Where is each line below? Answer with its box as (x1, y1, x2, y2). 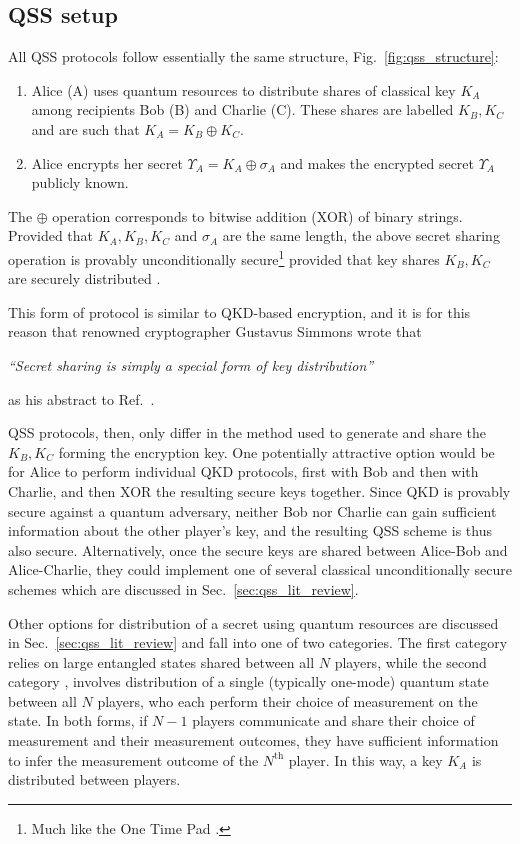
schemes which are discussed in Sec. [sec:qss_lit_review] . (8, 578, 359, 599)
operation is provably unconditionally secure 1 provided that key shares (8, 245, 440, 269)
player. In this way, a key (288, 749, 443, 770)
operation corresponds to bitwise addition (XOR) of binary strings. (52, 205, 463, 226)
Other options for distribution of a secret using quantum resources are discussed (8, 612, 499, 633)
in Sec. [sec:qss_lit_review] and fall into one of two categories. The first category (8, 632, 508, 653)
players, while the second (334, 651, 487, 672)
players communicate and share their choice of (192, 710, 475, 731)
